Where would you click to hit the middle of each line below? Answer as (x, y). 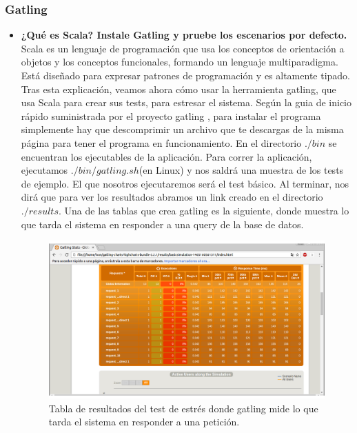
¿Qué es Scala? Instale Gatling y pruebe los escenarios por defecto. (184, 35)
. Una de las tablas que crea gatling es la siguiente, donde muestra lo (204, 210)
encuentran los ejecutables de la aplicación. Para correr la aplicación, (166, 156)
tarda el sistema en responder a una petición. (144, 422)
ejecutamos (44, 170)
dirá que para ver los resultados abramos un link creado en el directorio (172, 197)
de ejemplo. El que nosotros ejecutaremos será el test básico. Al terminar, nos (185, 183)
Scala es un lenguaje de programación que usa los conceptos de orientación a (183, 48)
